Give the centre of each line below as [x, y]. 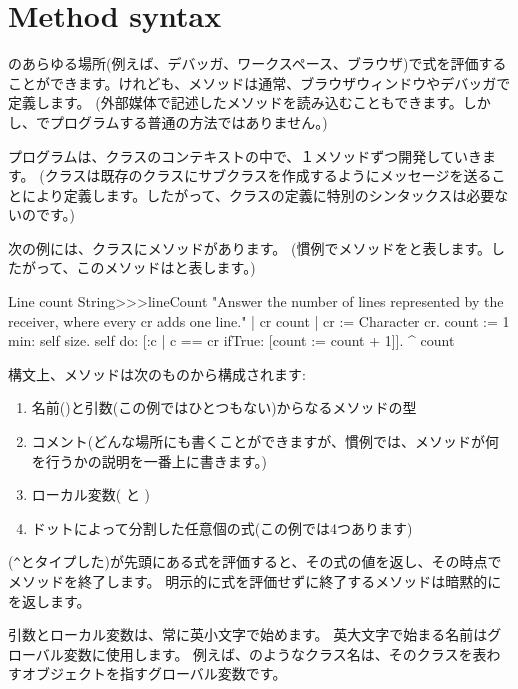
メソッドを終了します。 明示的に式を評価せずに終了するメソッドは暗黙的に [255, 581]
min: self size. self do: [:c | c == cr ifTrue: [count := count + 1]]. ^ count [231, 340]
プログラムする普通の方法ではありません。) [188, 121]
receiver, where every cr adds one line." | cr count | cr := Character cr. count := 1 [259, 320]
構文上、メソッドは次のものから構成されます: [157, 373]
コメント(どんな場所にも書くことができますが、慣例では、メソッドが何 [265, 441]
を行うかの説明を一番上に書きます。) [149, 460]
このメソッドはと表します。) [166, 267]
